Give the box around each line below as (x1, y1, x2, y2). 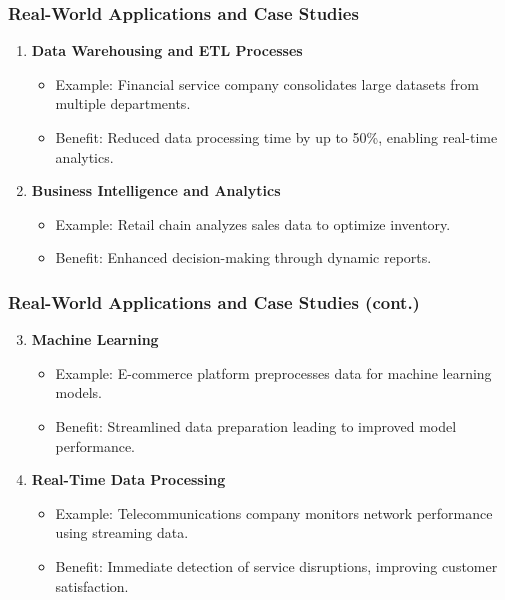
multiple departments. (55, 93, 191, 114)
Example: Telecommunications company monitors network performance (55, 502, 493, 523)
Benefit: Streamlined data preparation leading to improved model (55, 415, 457, 436)
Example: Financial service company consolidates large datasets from (55, 73, 479, 94)
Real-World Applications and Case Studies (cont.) (8, 289, 420, 314)
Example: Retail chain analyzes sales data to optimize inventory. (55, 213, 451, 234)
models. (55, 382, 102, 403)
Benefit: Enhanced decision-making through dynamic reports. (55, 247, 432, 268)
